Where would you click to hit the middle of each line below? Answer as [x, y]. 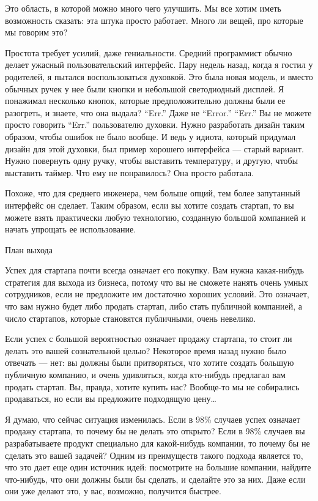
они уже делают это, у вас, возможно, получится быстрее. [113, 491]
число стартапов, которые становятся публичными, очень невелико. [131, 318]
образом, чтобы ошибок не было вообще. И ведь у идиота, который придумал [150, 136]
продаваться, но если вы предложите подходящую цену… [111, 399]
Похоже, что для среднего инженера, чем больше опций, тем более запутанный [153, 193]
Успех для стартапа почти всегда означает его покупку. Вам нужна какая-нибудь [154, 270]
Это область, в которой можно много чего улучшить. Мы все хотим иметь [143, 8]
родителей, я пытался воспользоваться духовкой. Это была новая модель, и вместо [159, 76]
